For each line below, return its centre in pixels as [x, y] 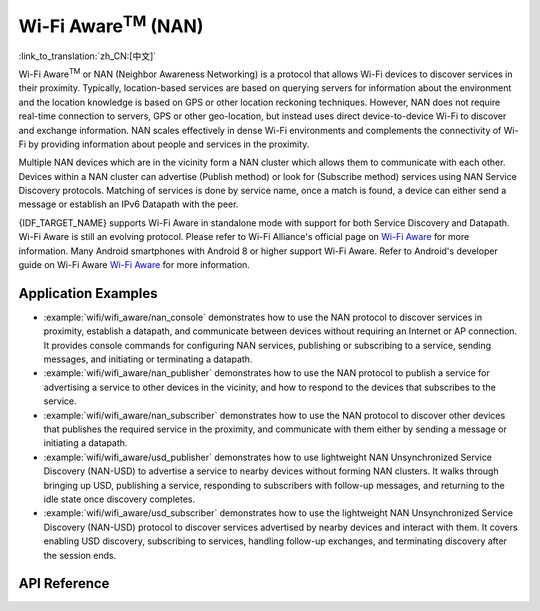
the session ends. [80, 555]
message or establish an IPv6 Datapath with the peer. [128, 204]
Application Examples [88, 293]
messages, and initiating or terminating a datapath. [148, 359]
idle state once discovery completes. [119, 499]
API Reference [64, 583]
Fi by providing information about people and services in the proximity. [164, 144]
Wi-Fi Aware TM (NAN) [111, 24]
